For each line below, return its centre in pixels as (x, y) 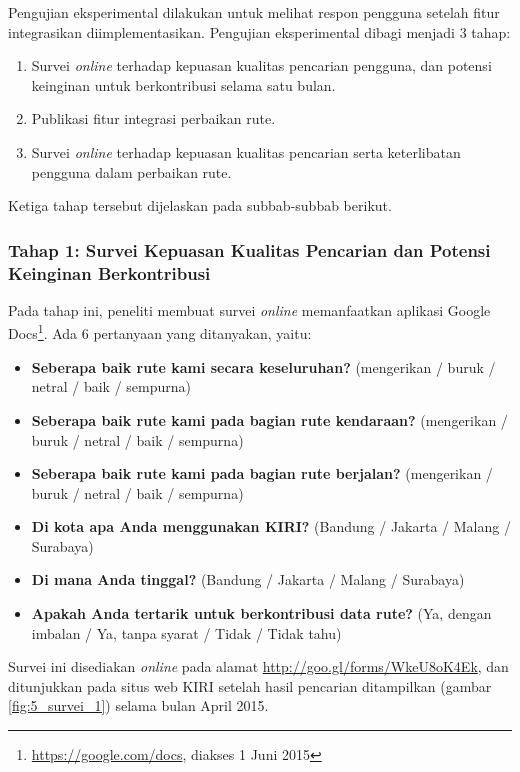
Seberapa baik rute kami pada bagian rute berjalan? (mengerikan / (262, 473)
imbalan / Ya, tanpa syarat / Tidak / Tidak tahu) (186, 632)
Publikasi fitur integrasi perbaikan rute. (153, 118)
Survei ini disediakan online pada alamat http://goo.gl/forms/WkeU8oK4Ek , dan (258, 666)
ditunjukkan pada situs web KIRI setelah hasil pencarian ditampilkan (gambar (250, 685)
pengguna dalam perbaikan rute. (131, 171)
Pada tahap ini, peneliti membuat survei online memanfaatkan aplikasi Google (249, 309)
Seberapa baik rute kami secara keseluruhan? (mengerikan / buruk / (263, 366)
